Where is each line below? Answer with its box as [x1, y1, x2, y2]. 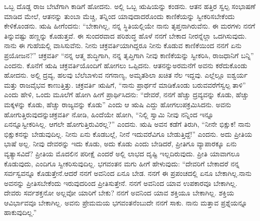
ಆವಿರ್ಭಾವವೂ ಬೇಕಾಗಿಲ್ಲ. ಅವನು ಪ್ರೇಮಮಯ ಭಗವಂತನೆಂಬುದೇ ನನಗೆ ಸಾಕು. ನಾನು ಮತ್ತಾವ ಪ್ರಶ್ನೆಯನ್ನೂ [4, 197, 247, 207]
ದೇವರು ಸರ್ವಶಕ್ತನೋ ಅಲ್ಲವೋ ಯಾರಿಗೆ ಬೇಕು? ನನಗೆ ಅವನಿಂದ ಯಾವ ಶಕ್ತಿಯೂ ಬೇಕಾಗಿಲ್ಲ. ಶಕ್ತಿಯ [4, 187, 234, 198]
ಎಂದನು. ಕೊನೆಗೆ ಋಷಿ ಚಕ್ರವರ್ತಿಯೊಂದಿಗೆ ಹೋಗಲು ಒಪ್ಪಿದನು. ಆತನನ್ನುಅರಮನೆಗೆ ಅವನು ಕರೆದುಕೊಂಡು [4, 60, 247, 70]
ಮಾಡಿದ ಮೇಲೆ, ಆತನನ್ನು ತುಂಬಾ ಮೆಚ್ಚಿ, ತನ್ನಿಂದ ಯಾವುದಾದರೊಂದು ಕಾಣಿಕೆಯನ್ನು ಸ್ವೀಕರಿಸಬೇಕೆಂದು [4, 11, 235, 21]
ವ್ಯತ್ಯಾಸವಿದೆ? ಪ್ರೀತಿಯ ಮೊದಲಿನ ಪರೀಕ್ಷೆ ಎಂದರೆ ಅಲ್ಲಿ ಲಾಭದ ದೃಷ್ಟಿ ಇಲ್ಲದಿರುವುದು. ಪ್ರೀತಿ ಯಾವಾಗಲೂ [4, 148, 240, 158]
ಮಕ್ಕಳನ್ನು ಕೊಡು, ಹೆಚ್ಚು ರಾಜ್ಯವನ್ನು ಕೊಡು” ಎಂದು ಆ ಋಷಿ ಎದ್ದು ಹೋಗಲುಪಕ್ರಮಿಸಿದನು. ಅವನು [4, 99, 231, 109]
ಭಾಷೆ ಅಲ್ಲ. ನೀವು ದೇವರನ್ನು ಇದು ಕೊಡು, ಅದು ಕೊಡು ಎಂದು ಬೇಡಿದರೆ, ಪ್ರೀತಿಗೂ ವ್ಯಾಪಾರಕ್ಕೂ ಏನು [4, 138, 237, 149]
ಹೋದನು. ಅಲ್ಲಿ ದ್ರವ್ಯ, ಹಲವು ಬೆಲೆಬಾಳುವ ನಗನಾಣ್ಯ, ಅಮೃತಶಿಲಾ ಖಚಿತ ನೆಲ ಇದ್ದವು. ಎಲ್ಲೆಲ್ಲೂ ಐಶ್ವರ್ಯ [4, 70, 248, 80]
